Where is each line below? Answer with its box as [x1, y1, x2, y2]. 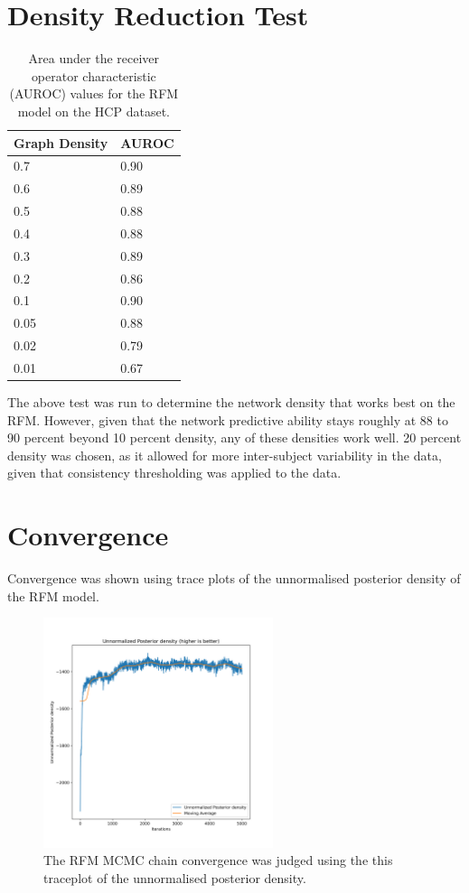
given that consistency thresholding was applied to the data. [7, 463, 342, 482]
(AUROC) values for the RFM [9, 84, 179, 103]
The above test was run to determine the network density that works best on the [7, 393, 455, 412]
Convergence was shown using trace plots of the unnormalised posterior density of [7, 569, 461, 588]
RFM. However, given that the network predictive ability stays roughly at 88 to [7, 410, 448, 429]
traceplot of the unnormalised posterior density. [43, 868, 306, 887]
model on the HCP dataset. [17, 101, 170, 120]
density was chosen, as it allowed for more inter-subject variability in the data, [7, 445, 442, 464]
